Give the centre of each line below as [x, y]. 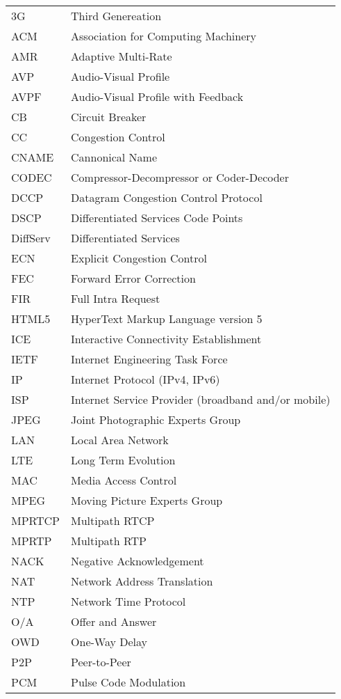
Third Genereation [116, 16]
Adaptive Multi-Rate [122, 56]
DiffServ [31, 238]
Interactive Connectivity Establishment [166, 339]
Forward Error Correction [133, 278]
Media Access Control [124, 480]
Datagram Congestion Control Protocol [167, 197]
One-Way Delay [109, 642]
